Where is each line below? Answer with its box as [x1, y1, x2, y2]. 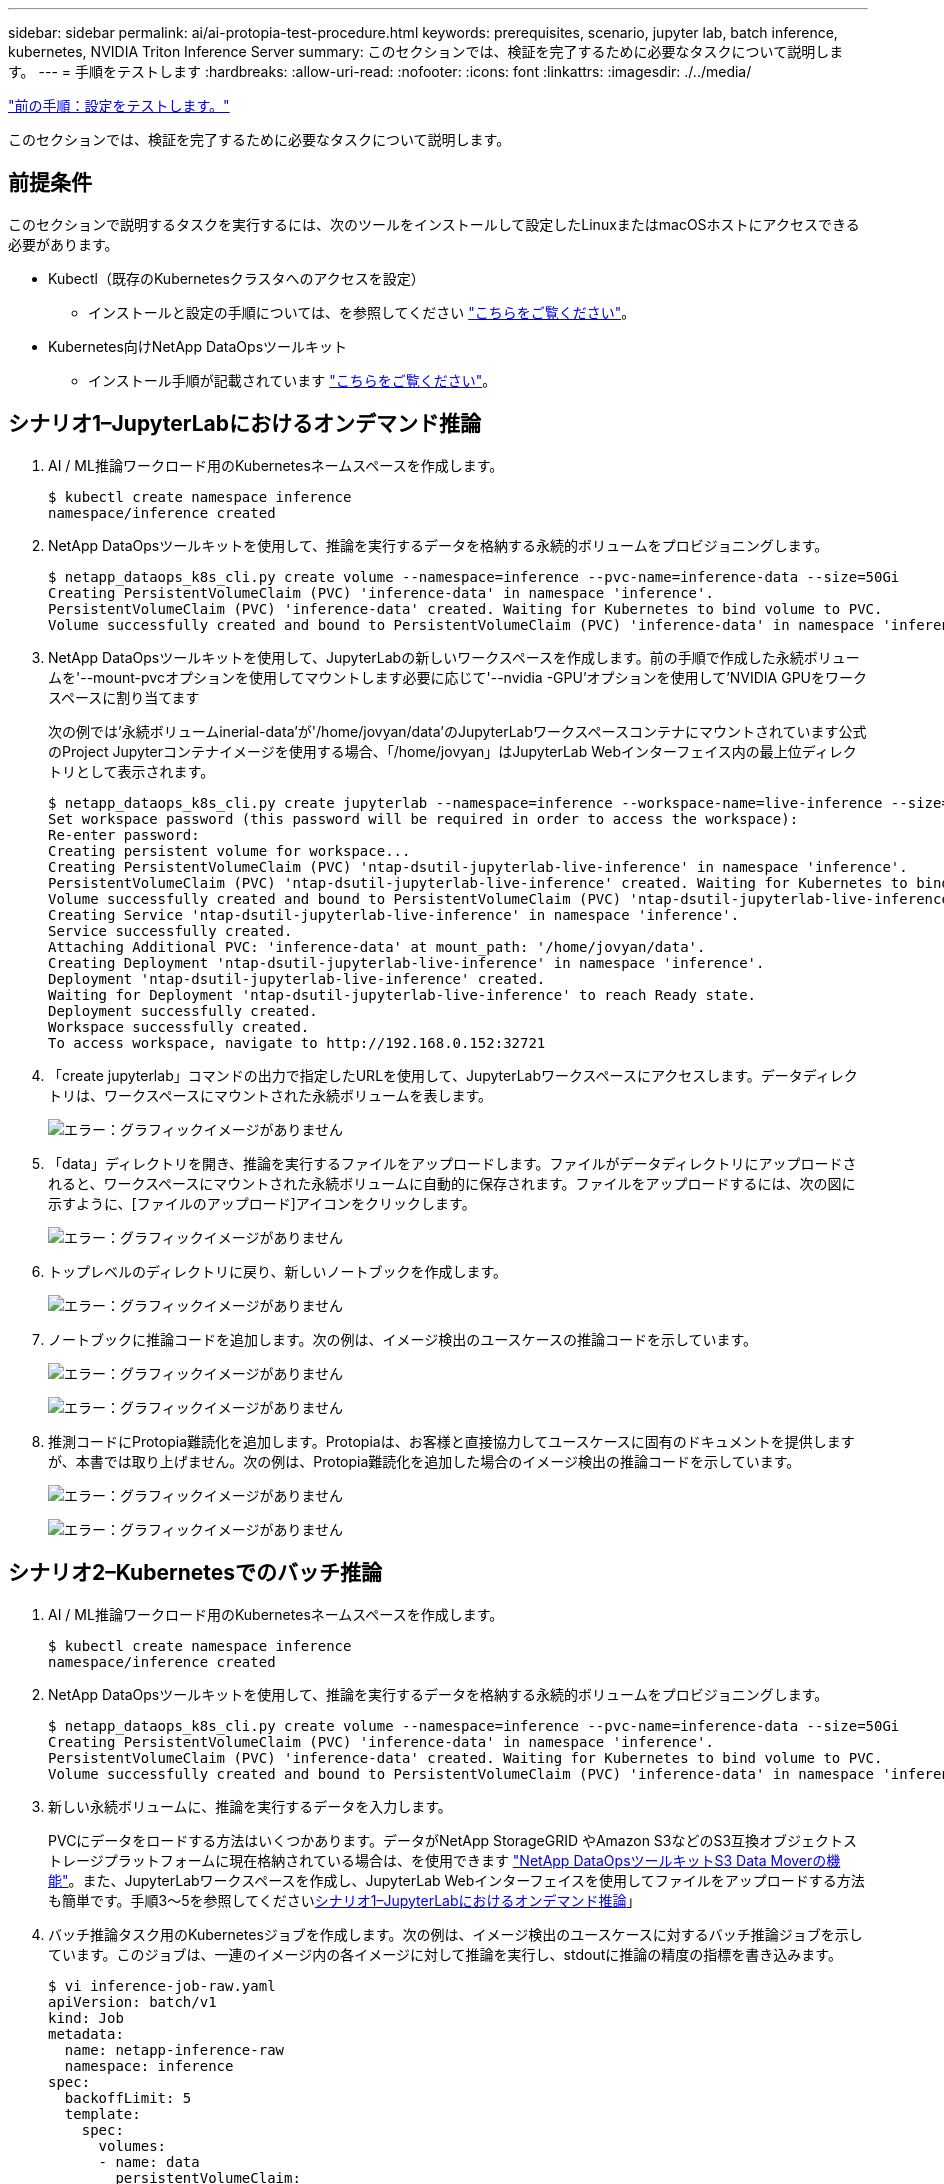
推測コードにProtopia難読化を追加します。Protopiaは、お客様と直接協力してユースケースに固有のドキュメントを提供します [48, 1432, 855, 1450]
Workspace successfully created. [48, 1018, 310, 1035]
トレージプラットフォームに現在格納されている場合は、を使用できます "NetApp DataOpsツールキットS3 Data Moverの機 [48, 1851, 841, 1869]
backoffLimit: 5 [64, 2089, 192, 2106]
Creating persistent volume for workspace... [48, 842, 411, 859]
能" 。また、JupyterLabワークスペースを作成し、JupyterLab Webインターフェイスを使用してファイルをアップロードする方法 [48, 1871, 865, 1889]
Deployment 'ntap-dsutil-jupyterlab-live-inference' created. [48, 970, 546, 987]
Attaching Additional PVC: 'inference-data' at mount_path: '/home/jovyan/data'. [48, 938, 706, 955]
